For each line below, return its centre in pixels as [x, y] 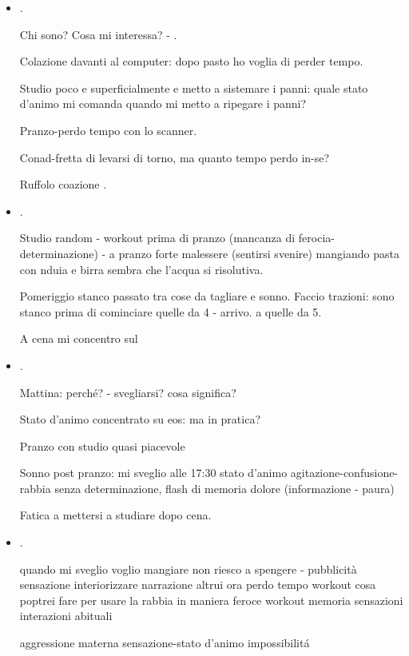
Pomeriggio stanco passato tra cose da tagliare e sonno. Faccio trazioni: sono [207, 296]
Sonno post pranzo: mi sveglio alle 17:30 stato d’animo [153, 473]
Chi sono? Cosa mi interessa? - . [98, 34]
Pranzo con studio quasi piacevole [102, 445]
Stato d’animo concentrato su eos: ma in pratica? [140, 419]
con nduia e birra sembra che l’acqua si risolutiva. [141, 269]
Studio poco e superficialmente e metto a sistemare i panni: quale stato [194, 87]
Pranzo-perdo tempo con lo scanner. [108, 130]
